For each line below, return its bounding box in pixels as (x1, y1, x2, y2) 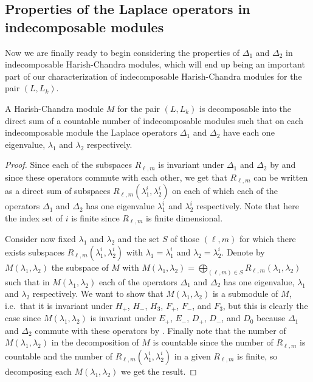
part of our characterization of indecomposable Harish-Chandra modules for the (5, 69, 302, 82)
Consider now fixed (5, 232, 76, 245)
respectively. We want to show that (32, 287, 163, 300)
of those (170, 232, 200, 245)
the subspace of (51, 260, 109, 273)
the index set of (5, 211, 63, 224)
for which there (239, 232, 296, 245)
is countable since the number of (153, 336, 273, 349)
